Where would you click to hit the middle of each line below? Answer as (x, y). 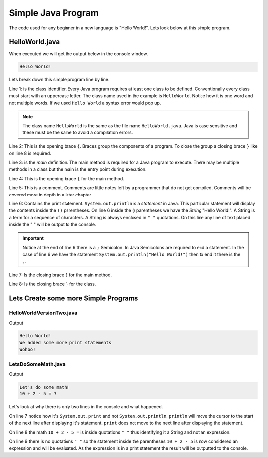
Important (33, 238)
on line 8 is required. (30, 153)
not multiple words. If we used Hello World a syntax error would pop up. (85, 103)
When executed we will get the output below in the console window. (79, 54)
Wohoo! (28, 350)
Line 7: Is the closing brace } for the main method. (61, 275)
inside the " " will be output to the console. (53, 225)
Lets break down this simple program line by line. (59, 80)
